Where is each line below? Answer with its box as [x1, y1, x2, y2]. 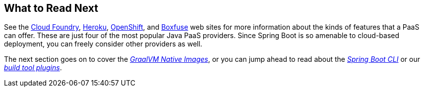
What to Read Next [4, 2, 98, 14]
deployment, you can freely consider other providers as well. [4, 40, 202, 48]
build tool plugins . [4, 63, 62, 72]
